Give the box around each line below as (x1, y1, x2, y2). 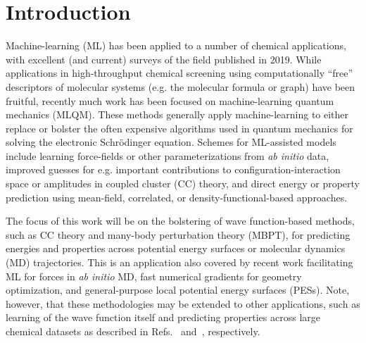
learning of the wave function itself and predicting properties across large (6, 310, 321, 325)
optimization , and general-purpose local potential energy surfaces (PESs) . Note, (6, 282, 350, 297)
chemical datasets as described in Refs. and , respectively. (6, 324, 260, 338)
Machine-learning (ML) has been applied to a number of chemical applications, (6, 38, 346, 53)
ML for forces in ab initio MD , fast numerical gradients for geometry (6, 268, 302, 283)
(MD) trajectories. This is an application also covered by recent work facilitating (6, 255, 353, 270)
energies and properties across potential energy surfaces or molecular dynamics (6, 241, 346, 256)
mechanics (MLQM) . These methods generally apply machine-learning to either (6, 107, 349, 122)
